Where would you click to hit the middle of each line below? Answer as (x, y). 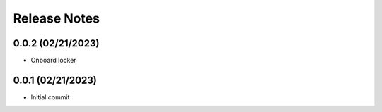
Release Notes (57, 18)
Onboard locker (54, 61)
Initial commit (50, 97)
